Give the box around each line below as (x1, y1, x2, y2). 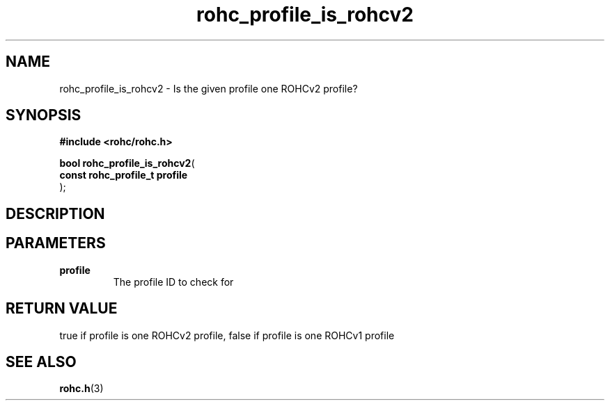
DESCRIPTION (6, 204, 105, 222)
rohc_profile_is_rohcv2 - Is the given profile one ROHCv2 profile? (59, 82, 358, 95)
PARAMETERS (6, 234, 106, 252)
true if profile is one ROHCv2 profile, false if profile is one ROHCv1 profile (59, 329, 395, 341)
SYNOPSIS (6, 106, 81, 124)
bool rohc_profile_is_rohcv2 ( (59, 157, 195, 170)
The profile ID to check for (113, 275, 234, 288)
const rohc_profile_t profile (59, 169, 188, 181)
